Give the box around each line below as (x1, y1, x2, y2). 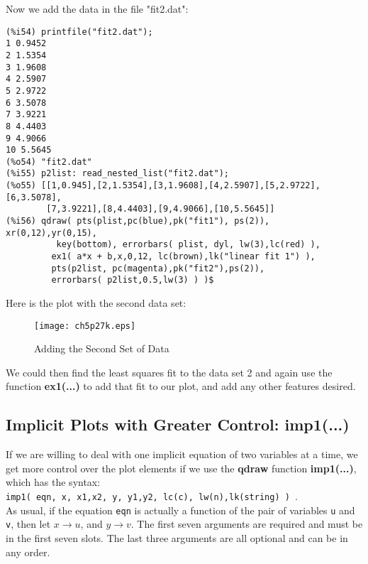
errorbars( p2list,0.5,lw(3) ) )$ (51, 275, 214, 286)
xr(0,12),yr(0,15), (6, 227, 97, 238)
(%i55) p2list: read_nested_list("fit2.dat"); (6, 168, 229, 179)
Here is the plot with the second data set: (6, 295, 186, 310)
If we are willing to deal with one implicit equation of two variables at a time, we (6, 447, 358, 462)
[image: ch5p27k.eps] (34, 320, 136, 331)
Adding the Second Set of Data (34, 341, 169, 356)
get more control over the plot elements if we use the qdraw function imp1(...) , (6, 460, 357, 475)
